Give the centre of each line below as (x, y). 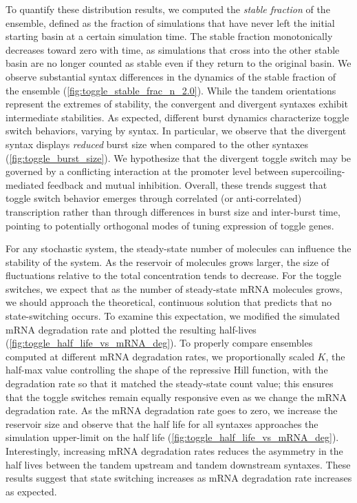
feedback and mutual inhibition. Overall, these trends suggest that (187, 184)
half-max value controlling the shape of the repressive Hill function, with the (167, 370)
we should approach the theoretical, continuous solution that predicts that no (169, 302)
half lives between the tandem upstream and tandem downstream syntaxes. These (178, 464)
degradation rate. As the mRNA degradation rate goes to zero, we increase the (172, 410)
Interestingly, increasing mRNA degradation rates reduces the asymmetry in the (174, 451)
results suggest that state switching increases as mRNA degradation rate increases (179, 478)
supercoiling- (318, 171)
